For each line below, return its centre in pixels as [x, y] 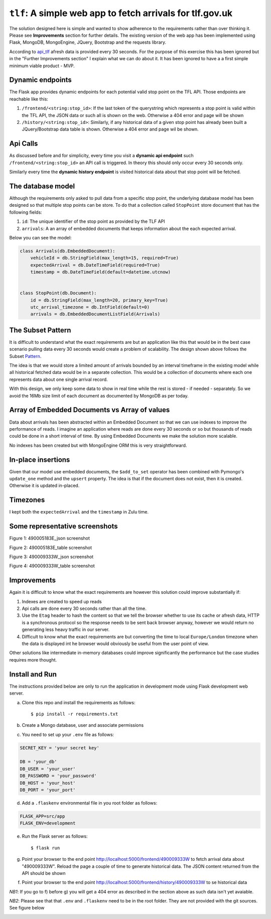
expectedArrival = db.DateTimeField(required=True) [95, 265]
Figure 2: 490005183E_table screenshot [51, 548]
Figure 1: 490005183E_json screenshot [50, 538]
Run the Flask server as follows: [55, 836]
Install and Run [33, 674]
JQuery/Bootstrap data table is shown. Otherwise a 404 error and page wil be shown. [110, 129]
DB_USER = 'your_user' [48, 769]
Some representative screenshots [63, 526]
